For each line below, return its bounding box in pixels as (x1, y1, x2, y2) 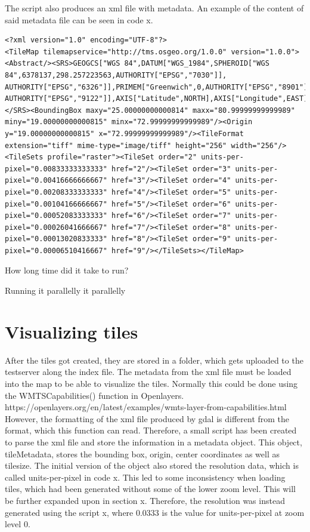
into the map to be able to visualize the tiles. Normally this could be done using (5, 377, 298, 389)
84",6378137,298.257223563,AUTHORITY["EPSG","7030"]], (5, 70, 227, 79)
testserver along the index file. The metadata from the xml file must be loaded (5, 365, 292, 378)
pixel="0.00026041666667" (5, 223, 107, 232)
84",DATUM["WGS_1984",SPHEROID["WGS (124, 59, 269, 68)
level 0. (5, 518, 30, 530)
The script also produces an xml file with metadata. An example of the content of (5, 2, 304, 14)
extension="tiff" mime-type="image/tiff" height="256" (5, 141, 227, 150)
